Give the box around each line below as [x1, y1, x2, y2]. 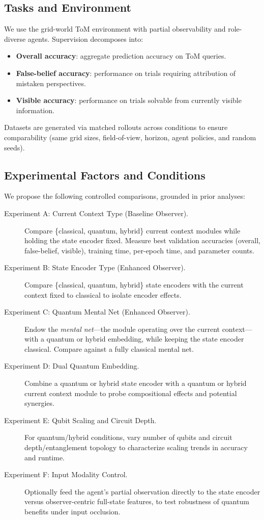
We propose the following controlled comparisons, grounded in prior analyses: [4, 191, 245, 201]
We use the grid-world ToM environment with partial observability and [4, 23, 226, 34]
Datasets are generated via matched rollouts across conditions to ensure [4, 122, 228, 133]
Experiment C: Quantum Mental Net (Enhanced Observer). [4, 306, 190, 317]
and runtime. [24, 452, 65, 462]
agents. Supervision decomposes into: [27, 33, 143, 44]
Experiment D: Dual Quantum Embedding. [4, 360, 139, 371]
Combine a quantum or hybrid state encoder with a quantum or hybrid [24, 378, 247, 388]
